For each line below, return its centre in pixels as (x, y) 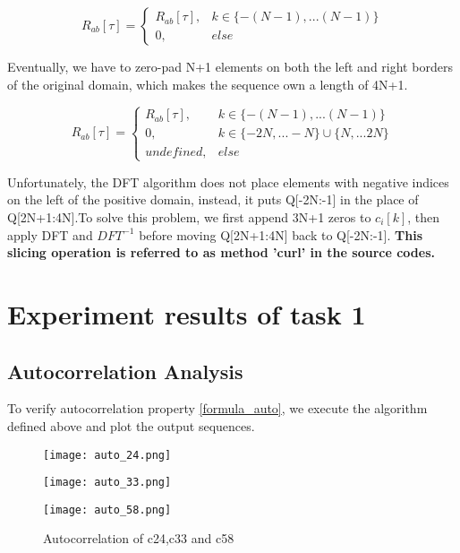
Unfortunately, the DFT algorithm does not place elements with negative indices (228, 181)
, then (424, 216)
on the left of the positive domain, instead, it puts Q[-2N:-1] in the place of (213, 199)
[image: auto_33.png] (107, 483)
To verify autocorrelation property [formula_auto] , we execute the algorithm (217, 408)
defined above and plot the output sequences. (131, 425)
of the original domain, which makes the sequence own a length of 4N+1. (208, 84)
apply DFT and (50, 234)
